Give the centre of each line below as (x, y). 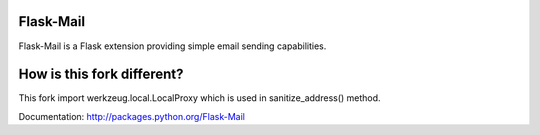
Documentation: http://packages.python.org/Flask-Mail (131, 116)
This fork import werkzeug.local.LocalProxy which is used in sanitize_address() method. (199, 98)
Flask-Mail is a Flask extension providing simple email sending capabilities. (172, 46)
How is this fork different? (101, 74)
